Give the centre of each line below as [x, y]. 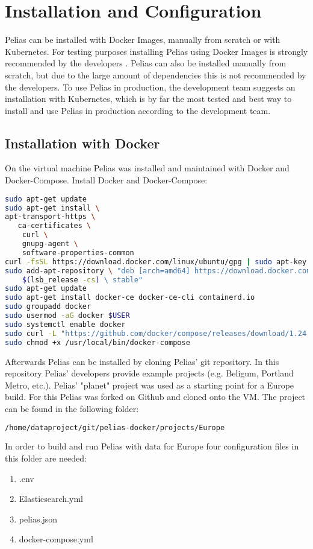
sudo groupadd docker [48, 307]
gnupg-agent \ [50, 244]
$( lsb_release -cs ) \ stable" [82, 280]
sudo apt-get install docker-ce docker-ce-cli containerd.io [130, 298]
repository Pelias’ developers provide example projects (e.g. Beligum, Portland [149, 373]
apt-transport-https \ [50, 217]
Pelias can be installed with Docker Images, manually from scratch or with [143, 40]
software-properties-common [78, 252]
